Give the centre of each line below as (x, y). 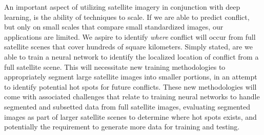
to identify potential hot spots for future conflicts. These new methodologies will (130, 86)
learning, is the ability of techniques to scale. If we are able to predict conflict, (127, 17)
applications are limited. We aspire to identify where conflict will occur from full (130, 36)
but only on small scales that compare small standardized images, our (114, 27)
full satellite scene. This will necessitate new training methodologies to (115, 66)
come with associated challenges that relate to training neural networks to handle (132, 97)
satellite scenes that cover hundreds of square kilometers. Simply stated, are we (128, 47)
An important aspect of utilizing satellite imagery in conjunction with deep (122, 7)
